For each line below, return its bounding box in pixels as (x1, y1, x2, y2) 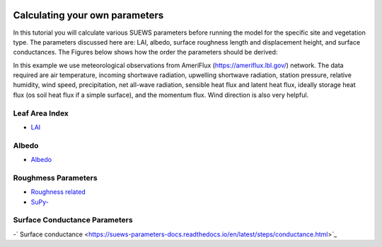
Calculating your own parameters (13, 9, 164, 21)
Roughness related (30, 188, 86, 196)
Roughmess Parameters (13, 173, 98, 183)
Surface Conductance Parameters (13, 215, 134, 225)
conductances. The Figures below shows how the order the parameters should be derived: (13, 48, 278, 57)
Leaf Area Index (13, 108, 69, 118)
